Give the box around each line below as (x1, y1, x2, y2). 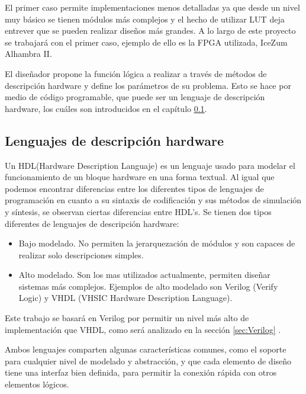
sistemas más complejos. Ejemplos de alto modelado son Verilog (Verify (18, 280, 278, 292)
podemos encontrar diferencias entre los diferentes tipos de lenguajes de (5, 182, 264, 194)
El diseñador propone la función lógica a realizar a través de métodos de (5, 67, 267, 79)
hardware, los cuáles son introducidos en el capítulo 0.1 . (5, 102, 207, 114)
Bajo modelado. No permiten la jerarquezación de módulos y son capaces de (18, 237, 295, 249)
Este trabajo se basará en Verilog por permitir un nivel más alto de (5, 312, 249, 324)
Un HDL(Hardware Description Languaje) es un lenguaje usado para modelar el (5, 159, 295, 171)
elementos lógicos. (5, 378, 69, 390)
